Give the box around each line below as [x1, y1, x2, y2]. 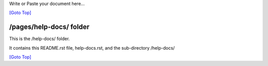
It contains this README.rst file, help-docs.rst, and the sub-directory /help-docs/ [9, 45, 175, 51]
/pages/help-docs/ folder [9, 23, 89, 31]
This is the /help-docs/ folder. [9, 36, 70, 42]
